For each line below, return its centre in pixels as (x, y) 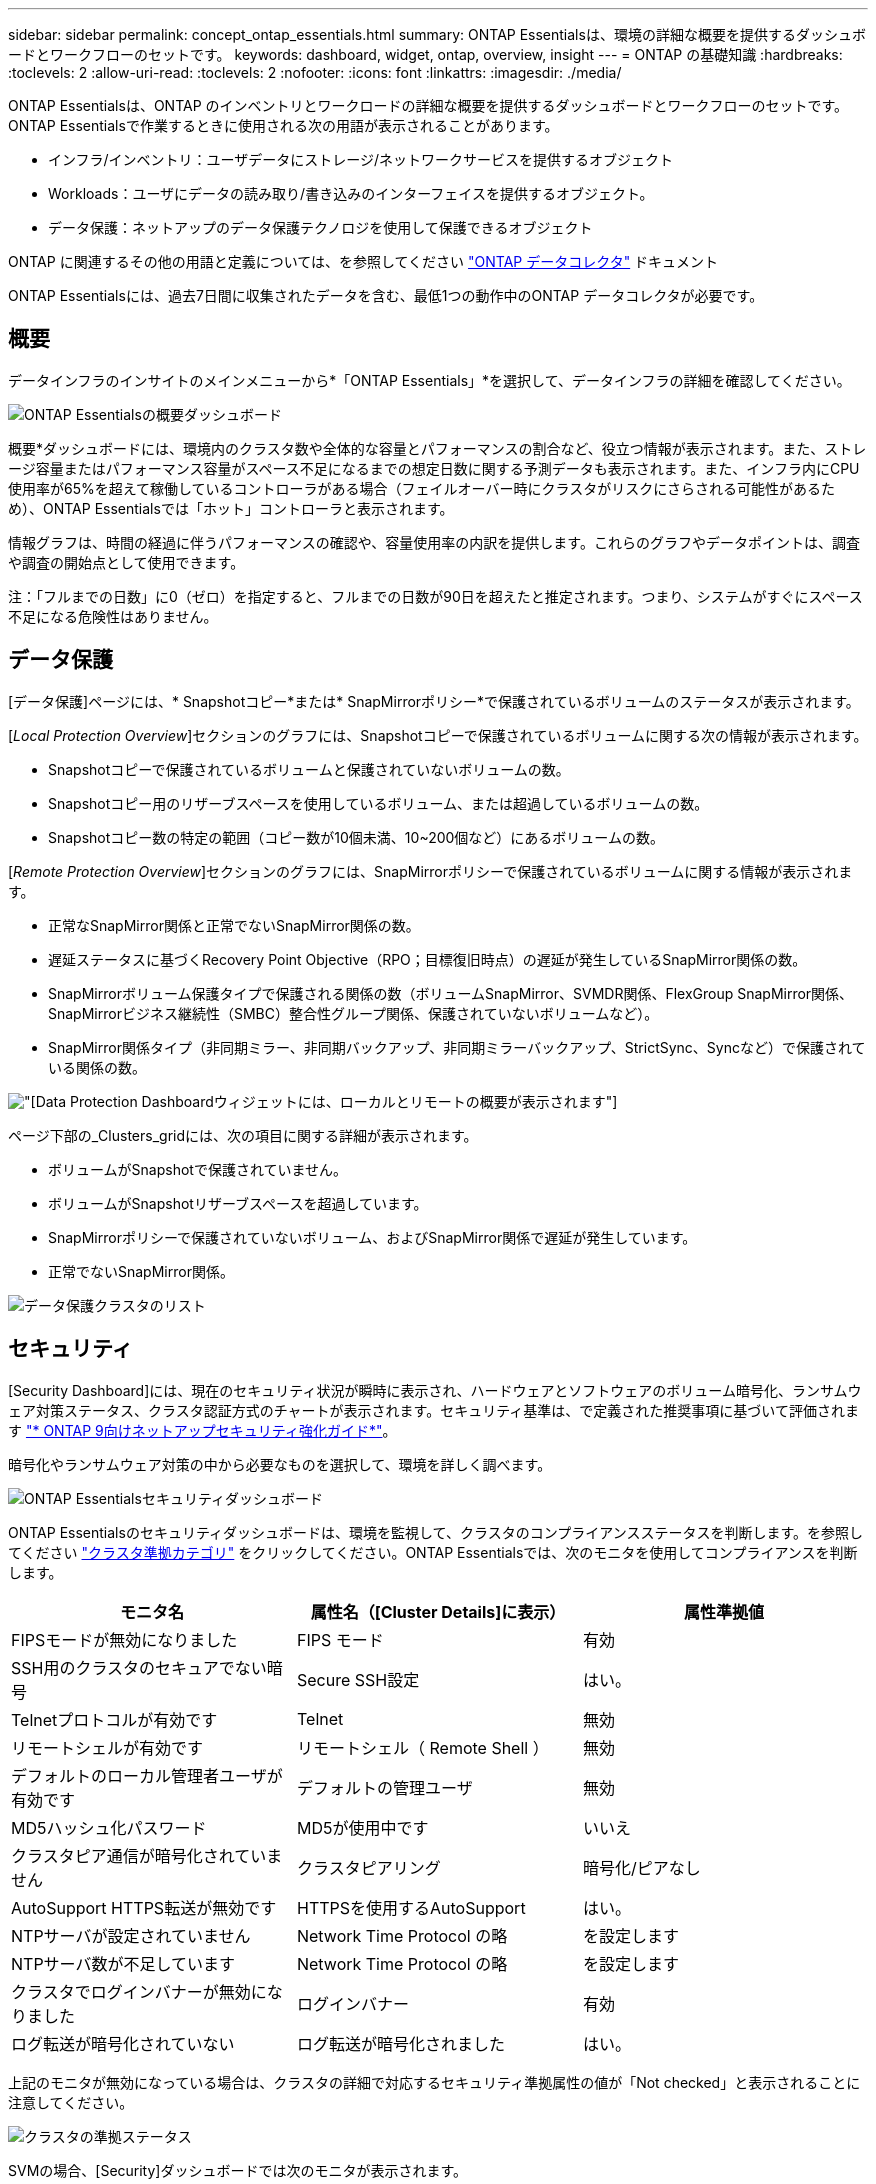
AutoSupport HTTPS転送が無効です (144, 1907)
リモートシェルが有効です (107, 1747)
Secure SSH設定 (358, 1679)
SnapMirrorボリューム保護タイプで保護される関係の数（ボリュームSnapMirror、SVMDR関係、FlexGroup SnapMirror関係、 (451, 993)
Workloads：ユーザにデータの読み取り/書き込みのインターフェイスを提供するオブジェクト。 (351, 193)
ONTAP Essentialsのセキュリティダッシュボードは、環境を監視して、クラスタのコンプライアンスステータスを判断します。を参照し (435, 1532)
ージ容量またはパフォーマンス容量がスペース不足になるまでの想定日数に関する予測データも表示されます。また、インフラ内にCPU (434, 468)
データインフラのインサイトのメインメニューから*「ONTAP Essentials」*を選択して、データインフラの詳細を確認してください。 (429, 380)
